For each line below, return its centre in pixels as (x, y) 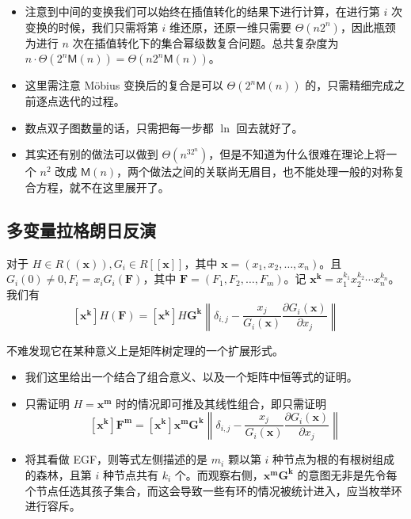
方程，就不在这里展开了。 (103, 187)
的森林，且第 (58, 474)
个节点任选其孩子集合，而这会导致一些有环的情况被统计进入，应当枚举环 (213, 490)
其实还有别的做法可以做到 (91, 154)
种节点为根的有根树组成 (334, 459)
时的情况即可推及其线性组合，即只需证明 (221, 403)
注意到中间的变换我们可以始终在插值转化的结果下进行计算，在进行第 (202, 11)
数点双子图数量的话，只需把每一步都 (119, 127)
